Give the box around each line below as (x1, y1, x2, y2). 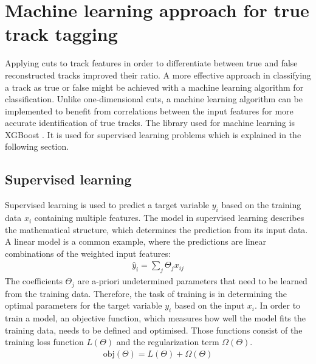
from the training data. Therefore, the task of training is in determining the (5, 287, 287, 299)
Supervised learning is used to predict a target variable (5, 198, 210, 211)
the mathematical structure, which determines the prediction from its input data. (5, 223, 308, 236)
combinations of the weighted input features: (5, 247, 171, 259)
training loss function (5, 335, 84, 348)
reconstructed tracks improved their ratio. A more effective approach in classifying (5, 68, 311, 81)
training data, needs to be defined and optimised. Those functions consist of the (5, 323, 303, 336)
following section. (5, 140, 69, 153)
